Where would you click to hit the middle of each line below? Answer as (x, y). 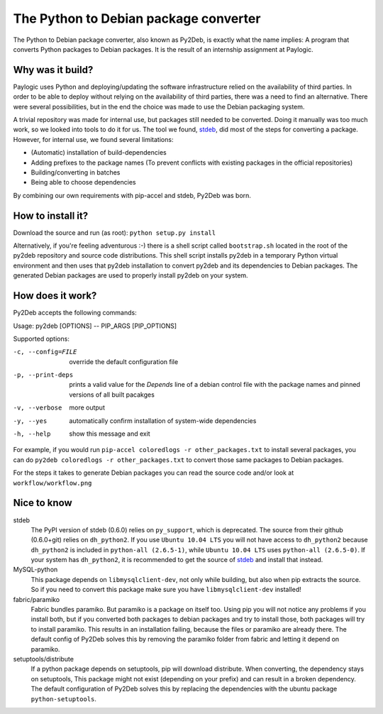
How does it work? (55, 296)
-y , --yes (30, 421)
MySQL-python (35, 570)
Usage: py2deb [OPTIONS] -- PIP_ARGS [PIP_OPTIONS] (95, 326)
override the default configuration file (124, 361)
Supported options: (41, 339)
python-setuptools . (64, 698)
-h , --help (32, 434)
